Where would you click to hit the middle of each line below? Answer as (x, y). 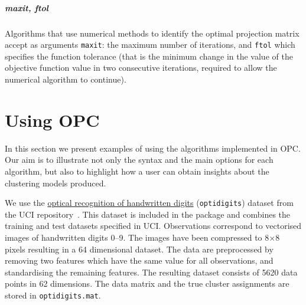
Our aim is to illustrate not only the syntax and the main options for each (139, 160)
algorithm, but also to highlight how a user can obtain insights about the (137, 171)
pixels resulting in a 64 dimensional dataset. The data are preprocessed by (139, 249)
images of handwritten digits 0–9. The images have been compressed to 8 (137, 237)
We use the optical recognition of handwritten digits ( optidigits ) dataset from (149, 203)
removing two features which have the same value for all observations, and (139, 260)
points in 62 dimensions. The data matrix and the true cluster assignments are (147, 283)
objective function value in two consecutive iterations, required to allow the (141, 68)
